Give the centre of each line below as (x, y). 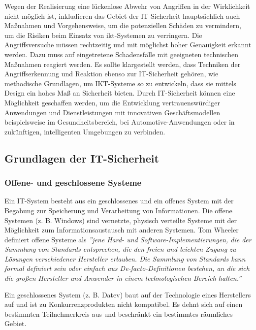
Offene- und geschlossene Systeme (73, 182)
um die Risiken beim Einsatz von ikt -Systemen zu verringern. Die (103, 35)
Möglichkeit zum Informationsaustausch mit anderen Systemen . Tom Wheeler (122, 230)
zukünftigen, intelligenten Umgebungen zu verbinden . (85, 131)
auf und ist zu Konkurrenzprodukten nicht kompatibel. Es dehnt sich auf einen (124, 304)
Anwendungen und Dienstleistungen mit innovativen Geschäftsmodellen (112, 112)
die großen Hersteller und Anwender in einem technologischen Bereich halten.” (123, 278)
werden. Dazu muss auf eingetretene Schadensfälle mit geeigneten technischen (121, 54)
